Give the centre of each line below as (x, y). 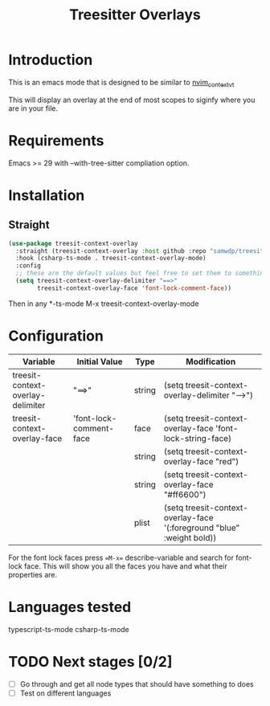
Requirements (56, 140)
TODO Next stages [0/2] (90, 661)
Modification (211, 361)
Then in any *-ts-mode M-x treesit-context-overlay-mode (104, 304)
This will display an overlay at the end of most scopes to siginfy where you (132, 100)
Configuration (56, 336)
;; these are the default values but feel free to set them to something (141, 273)
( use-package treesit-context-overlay (73, 243)
